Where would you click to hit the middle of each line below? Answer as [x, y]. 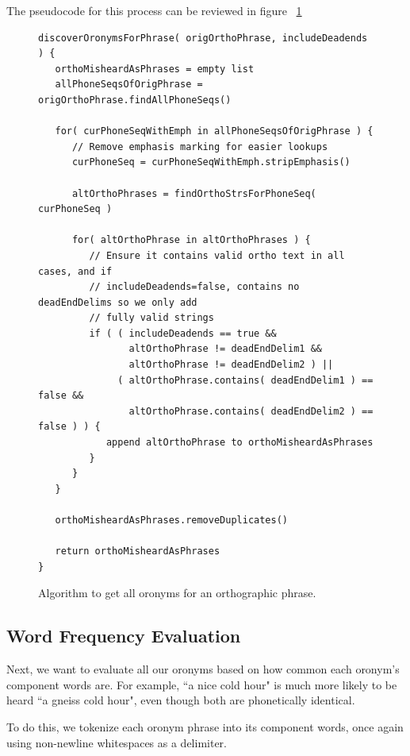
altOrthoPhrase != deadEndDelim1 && [225, 349]
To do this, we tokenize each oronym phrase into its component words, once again [205, 726]
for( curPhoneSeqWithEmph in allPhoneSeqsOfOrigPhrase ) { [214, 131]
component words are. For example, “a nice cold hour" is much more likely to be [202, 684]
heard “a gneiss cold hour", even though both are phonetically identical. [181, 700]
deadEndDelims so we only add [118, 302]
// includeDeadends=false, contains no [194, 287]
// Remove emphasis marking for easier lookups [200, 147]
